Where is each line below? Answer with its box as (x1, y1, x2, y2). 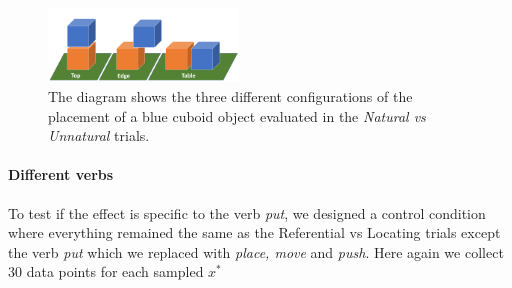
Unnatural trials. (48, 125, 150, 146)
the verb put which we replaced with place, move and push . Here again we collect (8, 241, 504, 262)
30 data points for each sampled (8, 261, 204, 282)
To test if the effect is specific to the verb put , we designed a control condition (8, 202, 486, 223)
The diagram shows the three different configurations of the (48, 85, 413, 106)
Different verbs (8, 164, 114, 185)
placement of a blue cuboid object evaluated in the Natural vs (48, 105, 426, 126)
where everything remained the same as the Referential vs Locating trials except (8, 222, 501, 243)
